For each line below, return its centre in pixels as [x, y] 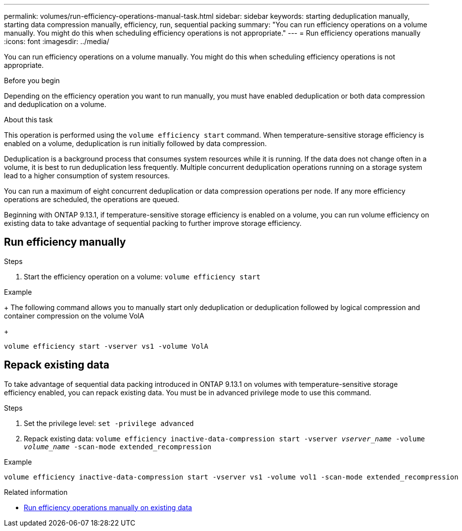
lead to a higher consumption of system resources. [87, 176]
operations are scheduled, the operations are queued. [92, 199]
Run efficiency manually [65, 242]
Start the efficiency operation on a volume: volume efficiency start [142, 276]
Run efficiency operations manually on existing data [108, 507]
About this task [28, 120]
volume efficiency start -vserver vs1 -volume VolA [106, 346]
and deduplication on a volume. [55, 104]
